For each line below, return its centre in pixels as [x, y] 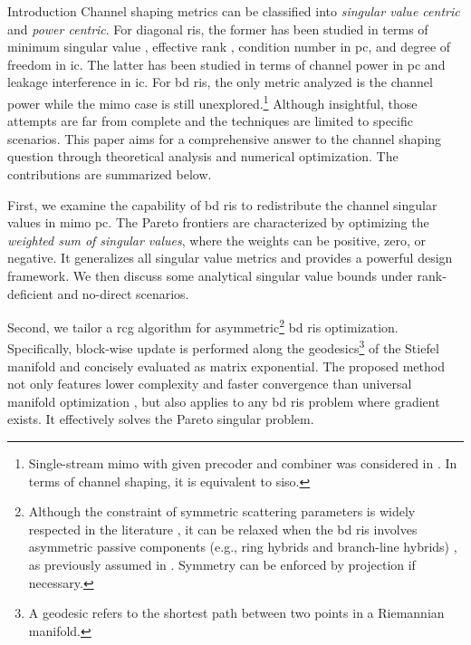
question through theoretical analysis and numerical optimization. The [203, 156]
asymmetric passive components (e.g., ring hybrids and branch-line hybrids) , [243, 547]
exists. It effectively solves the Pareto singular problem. [161, 419]
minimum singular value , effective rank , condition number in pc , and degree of [229, 47]
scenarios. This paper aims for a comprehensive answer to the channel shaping [225, 138]
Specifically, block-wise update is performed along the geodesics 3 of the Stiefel [223, 347]
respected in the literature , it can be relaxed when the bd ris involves [223, 529]
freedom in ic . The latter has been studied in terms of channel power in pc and [226, 64]
